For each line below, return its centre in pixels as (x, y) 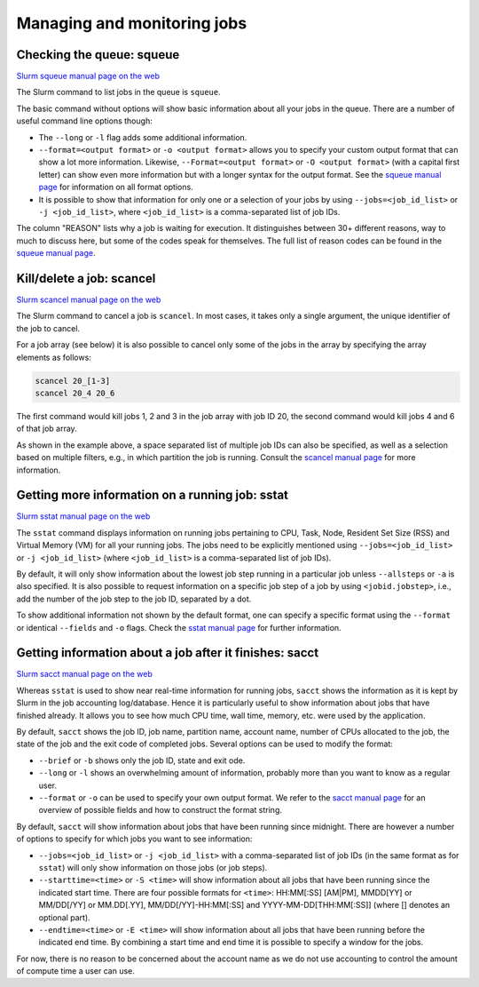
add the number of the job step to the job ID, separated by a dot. (134, 599)
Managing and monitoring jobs (132, 23)
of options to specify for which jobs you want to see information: (134, 839)
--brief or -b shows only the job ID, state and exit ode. (142, 760)
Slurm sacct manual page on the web (84, 674)
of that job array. (47, 429)
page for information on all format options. (116, 187)
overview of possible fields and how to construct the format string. (161, 810)
